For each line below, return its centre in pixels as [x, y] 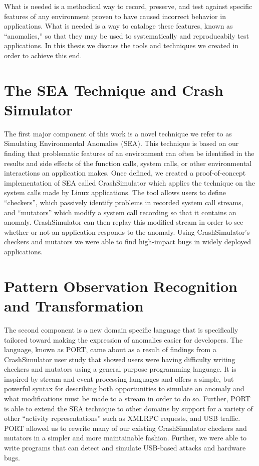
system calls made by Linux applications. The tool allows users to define [115, 192]
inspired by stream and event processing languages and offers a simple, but [119, 378]
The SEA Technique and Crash [114, 90]
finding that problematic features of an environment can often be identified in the [129, 153]
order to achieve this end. [43, 55]
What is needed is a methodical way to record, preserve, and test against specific [128, 6]
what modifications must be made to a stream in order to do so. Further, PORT [127, 399]
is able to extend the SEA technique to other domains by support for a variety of [128, 408]
